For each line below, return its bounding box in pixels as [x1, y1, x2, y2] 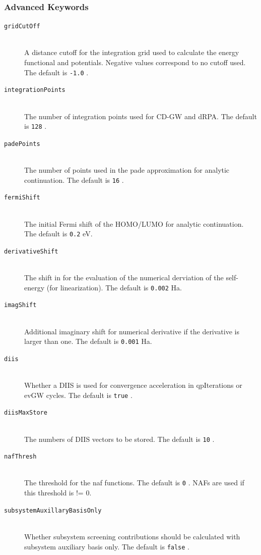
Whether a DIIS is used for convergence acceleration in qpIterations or [24, 380, 242, 390]
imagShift [4, 301, 37, 309]
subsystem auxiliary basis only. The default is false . [24, 541, 189, 551]
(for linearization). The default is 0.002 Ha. [46, 282, 182, 292]
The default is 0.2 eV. [24, 228, 93, 239]
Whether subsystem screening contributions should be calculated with [24, 531, 240, 541]
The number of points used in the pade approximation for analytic [24, 165, 230, 175]
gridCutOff [4, 23, 40, 30]
